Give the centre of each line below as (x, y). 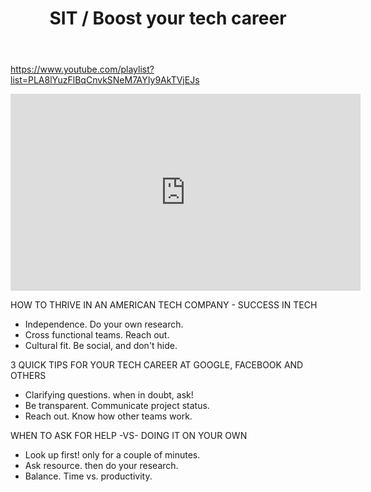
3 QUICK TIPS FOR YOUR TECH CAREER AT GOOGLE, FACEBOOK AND (157, 365)
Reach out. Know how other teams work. (108, 416)
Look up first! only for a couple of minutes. (112, 455)
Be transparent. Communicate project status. (117, 406)
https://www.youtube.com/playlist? (82, 69)
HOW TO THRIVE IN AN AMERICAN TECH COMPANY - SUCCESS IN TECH (164, 305)
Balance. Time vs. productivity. (88, 476)
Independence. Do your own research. (104, 324)
